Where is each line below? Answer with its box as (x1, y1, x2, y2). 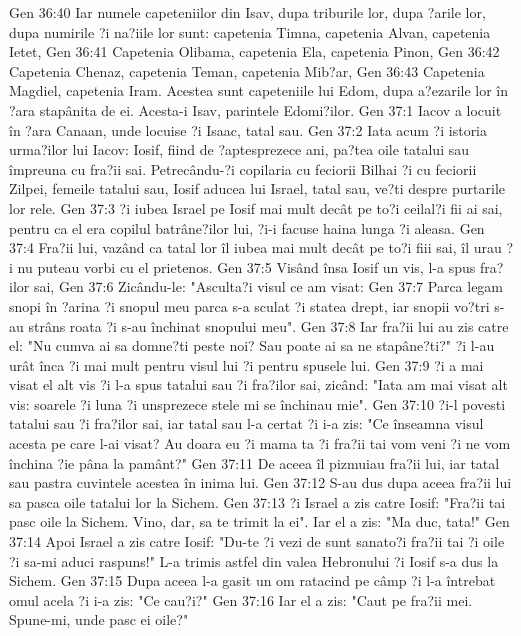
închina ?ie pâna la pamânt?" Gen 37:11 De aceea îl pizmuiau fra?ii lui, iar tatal (9, 452, 500, 473)
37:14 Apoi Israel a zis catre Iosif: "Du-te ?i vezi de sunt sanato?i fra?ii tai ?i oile (9, 531, 505, 552)
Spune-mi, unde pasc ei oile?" (9, 609, 189, 630)
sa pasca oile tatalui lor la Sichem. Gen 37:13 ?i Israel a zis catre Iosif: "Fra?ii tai (9, 491, 506, 512)
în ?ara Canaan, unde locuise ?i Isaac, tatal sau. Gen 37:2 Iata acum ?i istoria (9, 119, 488, 140)
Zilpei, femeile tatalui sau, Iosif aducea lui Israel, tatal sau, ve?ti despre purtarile (9, 178, 505, 199)
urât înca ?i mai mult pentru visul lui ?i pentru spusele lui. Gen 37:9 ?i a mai (9, 354, 484, 375)
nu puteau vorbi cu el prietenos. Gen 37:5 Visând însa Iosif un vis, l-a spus (17, 256, 476, 277)
